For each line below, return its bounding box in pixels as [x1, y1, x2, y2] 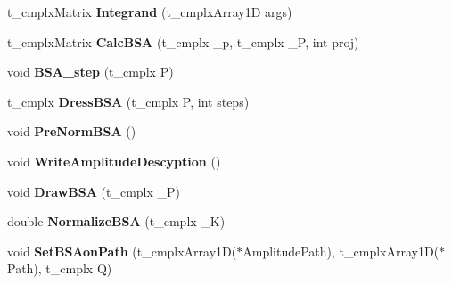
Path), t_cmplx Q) [7, 259, 112, 278]
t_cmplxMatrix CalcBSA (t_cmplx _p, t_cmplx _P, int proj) [7, 32, 359, 51]
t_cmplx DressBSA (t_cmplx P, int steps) [7, 92, 250, 110]
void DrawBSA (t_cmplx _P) [7, 182, 181, 200]
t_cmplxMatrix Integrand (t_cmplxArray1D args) [7, 3, 292, 20]
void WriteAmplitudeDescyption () [7, 151, 221, 170]
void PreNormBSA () [7, 122, 136, 141]
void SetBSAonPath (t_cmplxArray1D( [7, 241, 237, 260]
